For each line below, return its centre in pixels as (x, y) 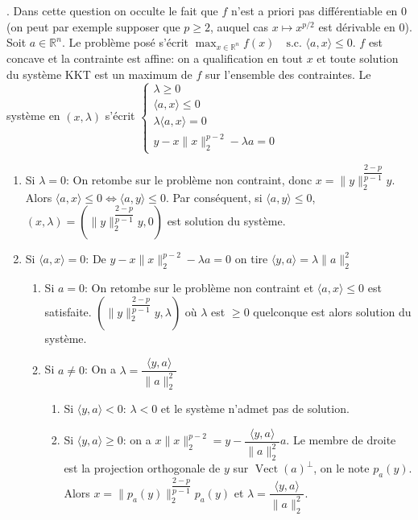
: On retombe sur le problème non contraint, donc (189, 179)
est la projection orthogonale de (142, 468)
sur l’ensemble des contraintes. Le (288, 74)
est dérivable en (357, 26)
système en (33, 116)
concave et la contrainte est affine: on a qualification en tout (155, 58)
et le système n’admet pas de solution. (255, 409)
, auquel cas (240, 26)
